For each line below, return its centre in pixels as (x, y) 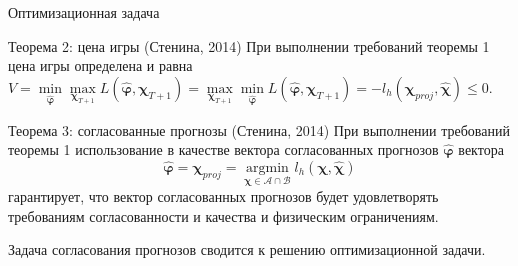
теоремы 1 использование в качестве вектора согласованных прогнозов (223, 149)
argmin (267, 167)
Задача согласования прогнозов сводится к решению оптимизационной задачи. (247, 249)
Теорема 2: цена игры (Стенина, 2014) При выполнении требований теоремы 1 (249, 45)
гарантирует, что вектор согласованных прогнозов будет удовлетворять (223, 195)
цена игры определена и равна (100, 65)
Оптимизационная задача (84, 12)
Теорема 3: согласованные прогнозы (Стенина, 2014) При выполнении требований (259, 129)
